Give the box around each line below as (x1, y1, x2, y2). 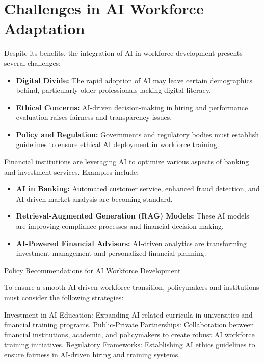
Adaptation (4, 18, 85, 39)
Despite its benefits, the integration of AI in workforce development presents (4, 47, 243, 58)
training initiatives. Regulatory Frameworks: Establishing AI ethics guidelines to (4, 339, 255, 350)
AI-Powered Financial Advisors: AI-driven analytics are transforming (16, 237, 247, 248)
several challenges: (4, 57, 61, 68)
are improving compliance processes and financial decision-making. (16, 221, 224, 231)
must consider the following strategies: (4, 292, 124, 302)
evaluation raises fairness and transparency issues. (16, 112, 172, 123)
